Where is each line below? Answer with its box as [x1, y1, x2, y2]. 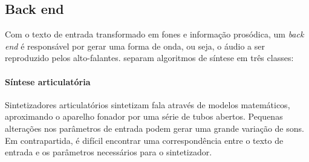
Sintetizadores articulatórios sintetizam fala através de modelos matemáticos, [5, 98, 290, 111]
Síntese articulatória [5, 75, 91, 88]
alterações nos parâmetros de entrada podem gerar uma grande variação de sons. [5, 121, 304, 134]
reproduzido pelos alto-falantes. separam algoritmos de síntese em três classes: [5, 51, 294, 64]
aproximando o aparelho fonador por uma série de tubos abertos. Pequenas [5, 110, 283, 123]
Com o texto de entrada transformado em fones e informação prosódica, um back [5, 28, 304, 40]
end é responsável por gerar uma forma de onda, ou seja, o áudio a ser [5, 39, 265, 52]
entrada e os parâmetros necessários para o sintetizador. [5, 146, 212, 158]
